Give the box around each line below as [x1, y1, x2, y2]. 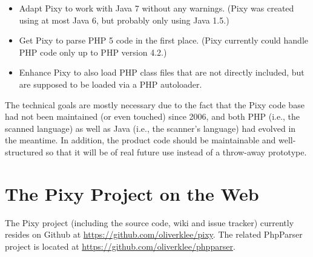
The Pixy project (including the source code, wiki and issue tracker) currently [5, 216, 294, 229]
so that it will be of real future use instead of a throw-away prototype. [45, 145, 307, 158]
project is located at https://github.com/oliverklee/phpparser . [5, 239, 236, 252]
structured [5, 145, 44, 158]
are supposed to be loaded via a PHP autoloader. [19, 77, 202, 90]
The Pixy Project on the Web [5, 181, 259, 206]
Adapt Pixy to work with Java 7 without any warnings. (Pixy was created [19, 2, 294, 14]
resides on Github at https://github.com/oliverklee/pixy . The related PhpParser [5, 228, 303, 241]
